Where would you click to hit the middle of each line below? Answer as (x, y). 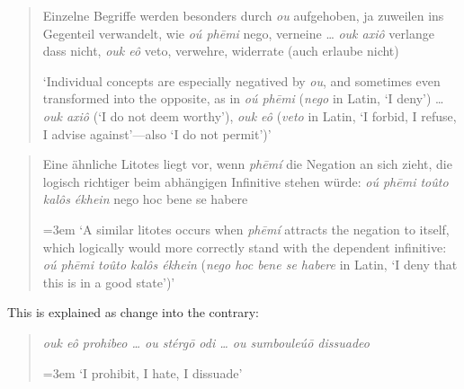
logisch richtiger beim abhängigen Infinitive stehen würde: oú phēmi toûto (245, 181)
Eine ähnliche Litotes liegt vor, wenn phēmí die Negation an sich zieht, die (247, 164)
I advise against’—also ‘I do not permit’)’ (157, 133)
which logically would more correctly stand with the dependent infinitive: (245, 247)
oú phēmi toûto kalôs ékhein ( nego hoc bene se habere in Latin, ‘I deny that (250, 265)
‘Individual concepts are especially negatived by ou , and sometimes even (241, 80)
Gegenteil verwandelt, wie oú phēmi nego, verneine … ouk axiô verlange (238, 33)
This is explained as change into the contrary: (133, 312)
